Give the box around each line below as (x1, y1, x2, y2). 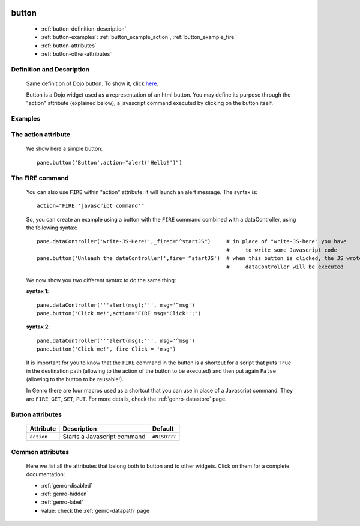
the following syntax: (26, 224, 78, 231)
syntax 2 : (26, 323, 50, 330)
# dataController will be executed (226, 263, 344, 270)
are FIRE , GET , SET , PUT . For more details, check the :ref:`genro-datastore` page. (26, 395, 227, 402)
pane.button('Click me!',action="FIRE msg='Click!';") (37, 310, 202, 317)
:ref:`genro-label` (41, 498, 83, 506)
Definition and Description (11, 65, 90, 73)
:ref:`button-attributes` (41, 42, 97, 49)
